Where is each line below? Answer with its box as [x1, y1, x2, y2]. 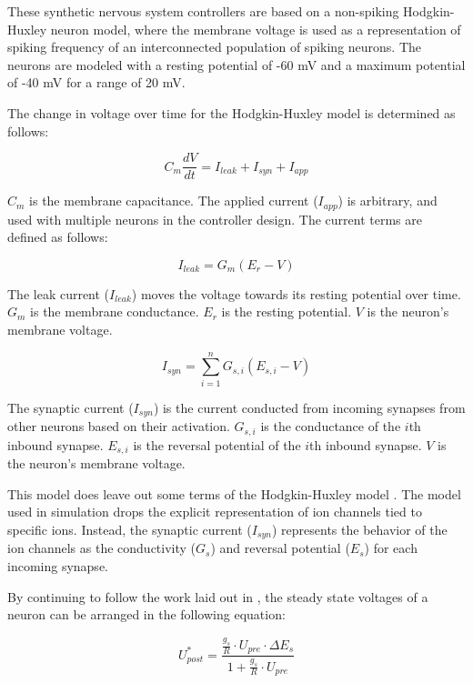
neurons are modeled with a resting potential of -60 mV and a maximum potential [7, 55, 466, 74]
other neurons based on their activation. [7, 417, 230, 436]
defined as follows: [7, 227, 108, 246]
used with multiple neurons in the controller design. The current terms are [7, 209, 422, 228]
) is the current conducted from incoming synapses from [153, 397, 466, 417]
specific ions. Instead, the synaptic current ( [7, 519, 252, 538]
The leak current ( [7, 284, 110, 303]
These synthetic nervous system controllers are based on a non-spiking [7, 2, 399, 20]
